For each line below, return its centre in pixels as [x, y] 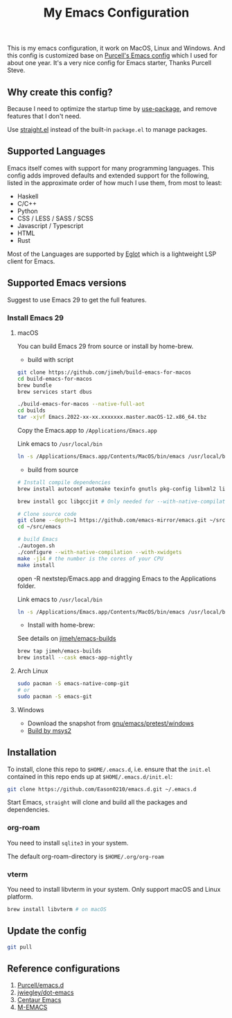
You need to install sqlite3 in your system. [68, 843]
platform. [20, 897]
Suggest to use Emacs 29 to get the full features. [77, 300]
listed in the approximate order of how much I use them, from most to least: [115, 182]
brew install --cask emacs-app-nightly [75, 658]
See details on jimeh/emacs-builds [66, 639]
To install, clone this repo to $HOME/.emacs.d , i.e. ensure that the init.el [109, 769]
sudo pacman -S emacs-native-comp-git [73, 684]
